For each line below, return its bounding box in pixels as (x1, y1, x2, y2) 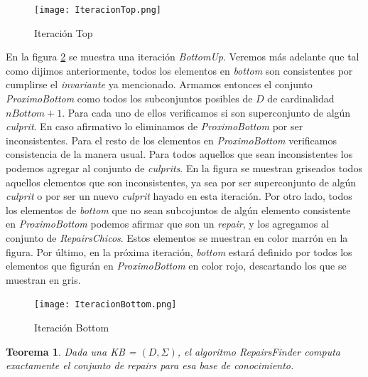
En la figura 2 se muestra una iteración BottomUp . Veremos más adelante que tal (6, 49, 359, 64)
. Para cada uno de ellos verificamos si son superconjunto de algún (62, 105, 351, 120)
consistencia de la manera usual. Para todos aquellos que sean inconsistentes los (6, 147, 353, 161)
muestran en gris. (6, 272, 81, 287)
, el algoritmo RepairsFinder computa (177, 344, 340, 359)
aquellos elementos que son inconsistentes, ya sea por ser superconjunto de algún (6, 174, 357, 189)
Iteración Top (34, 25, 93, 40)
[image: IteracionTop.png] (34, 5, 161, 15)
